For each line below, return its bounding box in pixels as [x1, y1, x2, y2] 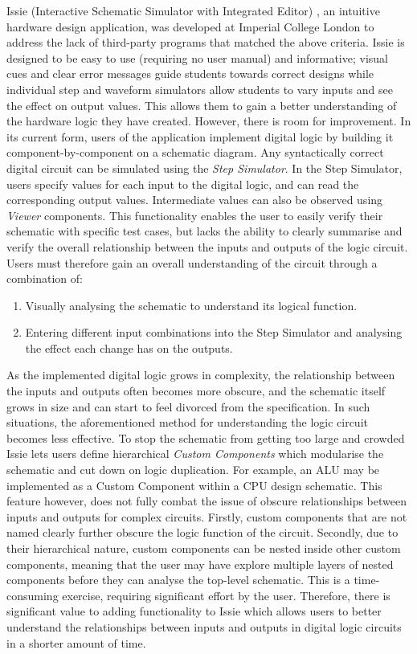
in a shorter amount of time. [6, 634, 146, 651]
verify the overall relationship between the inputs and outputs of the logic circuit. [6, 238, 408, 255]
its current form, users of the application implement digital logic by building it [6, 128, 394, 145]
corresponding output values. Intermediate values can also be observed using [6, 191, 383, 208]
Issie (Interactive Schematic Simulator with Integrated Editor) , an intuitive [6, 2, 380, 18]
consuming [6, 587, 59, 603]
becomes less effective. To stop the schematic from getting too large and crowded [6, 429, 405, 446]
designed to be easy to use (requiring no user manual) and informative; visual [6, 49, 389, 66]
